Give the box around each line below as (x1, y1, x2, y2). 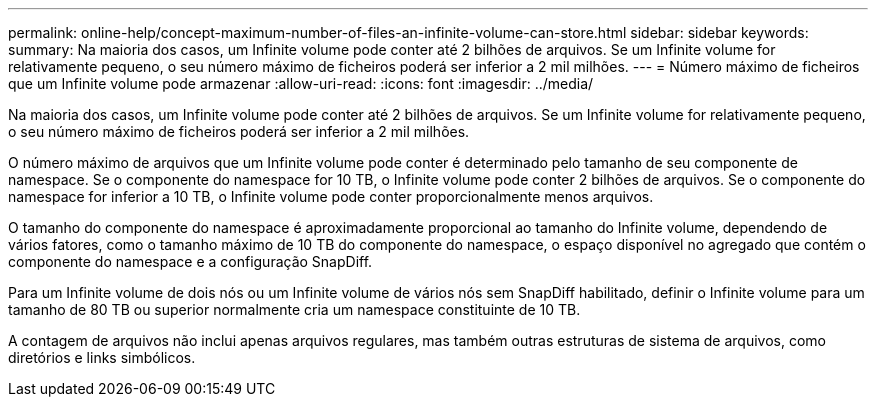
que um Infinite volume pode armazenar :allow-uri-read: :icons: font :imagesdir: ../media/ (8, 75, 594, 92)
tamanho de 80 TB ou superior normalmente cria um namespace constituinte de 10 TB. (8, 301, 581, 318)
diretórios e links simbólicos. (8, 349, 196, 366)
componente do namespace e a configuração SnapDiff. (8, 253, 373, 270)
